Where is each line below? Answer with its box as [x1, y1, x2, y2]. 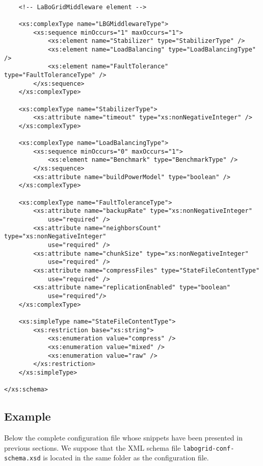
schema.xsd [4, 455, 41, 462]
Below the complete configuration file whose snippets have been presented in [4, 432, 243, 443]
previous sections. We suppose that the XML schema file [4, 442, 181, 453]
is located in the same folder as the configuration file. [43, 452, 209, 463]
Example [4, 408, 51, 424]
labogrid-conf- [183, 445, 234, 452]
